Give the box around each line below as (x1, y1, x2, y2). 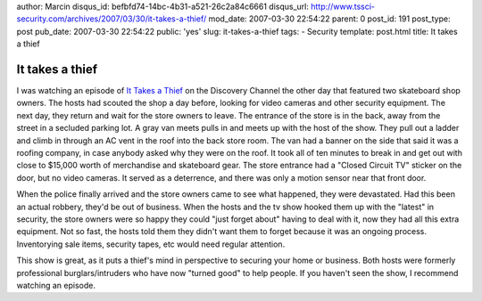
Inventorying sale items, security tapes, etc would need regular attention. (16, 239, 286, 249)
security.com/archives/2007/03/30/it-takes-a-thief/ (16, 13, 207, 24)
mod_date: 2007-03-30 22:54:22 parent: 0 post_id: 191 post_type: (208, 13, 451, 24)
